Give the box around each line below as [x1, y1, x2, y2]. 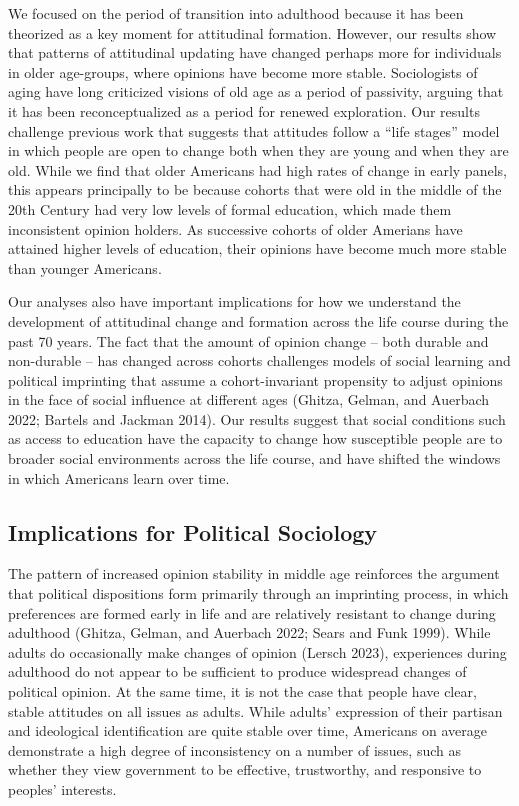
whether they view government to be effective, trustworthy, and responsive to [8, 759, 482, 780]
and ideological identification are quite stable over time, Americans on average [8, 720, 488, 741]
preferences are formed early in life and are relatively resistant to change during [8, 602, 496, 623]
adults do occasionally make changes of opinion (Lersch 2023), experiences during [8, 641, 507, 662]
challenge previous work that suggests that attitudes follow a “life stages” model [8, 120, 500, 141]
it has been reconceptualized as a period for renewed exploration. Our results [8, 100, 480, 121]
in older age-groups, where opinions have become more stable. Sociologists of [8, 61, 478, 82]
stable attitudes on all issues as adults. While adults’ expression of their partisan [8, 700, 503, 721]
